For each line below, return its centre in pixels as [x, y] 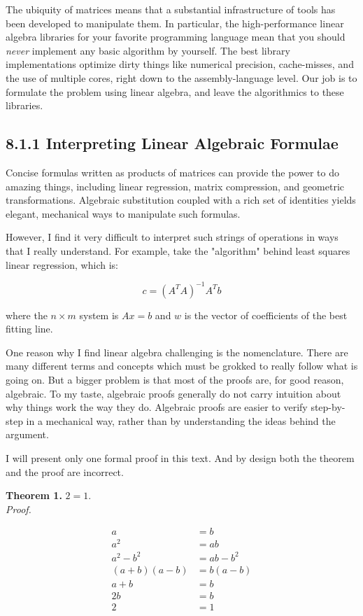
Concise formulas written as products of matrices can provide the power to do [172, 172]
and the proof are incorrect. [65, 471]
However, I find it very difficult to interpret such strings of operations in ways [172, 237]
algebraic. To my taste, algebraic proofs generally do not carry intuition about [173, 393]
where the [27, 315]
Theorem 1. [34, 495]
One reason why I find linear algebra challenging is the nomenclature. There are [177, 352]
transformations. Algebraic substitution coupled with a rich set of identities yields [181, 200]
